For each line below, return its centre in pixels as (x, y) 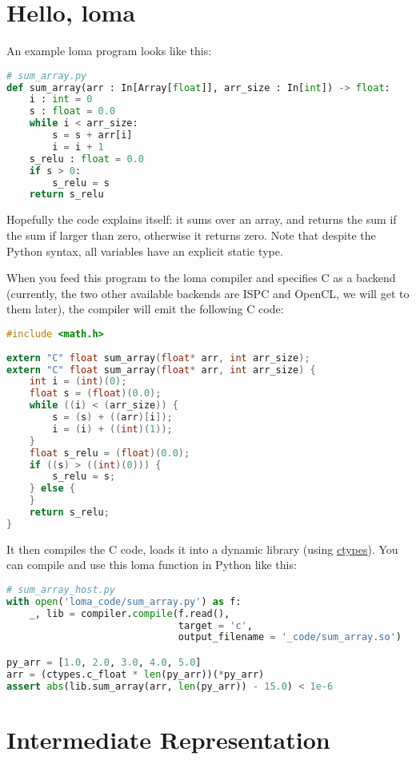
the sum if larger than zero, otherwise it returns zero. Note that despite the (191, 235)
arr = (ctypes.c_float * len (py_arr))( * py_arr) (136, 674)
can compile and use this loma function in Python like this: (152, 565)
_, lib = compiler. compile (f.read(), (130, 613)
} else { (52, 489)
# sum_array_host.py (61, 589)
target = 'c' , (215, 625)
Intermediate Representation (168, 739)
